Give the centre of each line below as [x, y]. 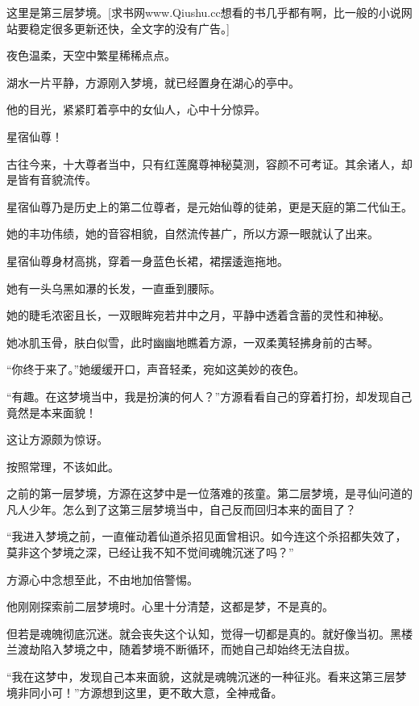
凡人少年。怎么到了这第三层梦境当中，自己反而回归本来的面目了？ [181, 509]
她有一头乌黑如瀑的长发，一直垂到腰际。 [114, 288]
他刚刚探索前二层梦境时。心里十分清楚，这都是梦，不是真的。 [170, 606]
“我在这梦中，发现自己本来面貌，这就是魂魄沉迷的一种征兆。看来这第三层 [201, 677]
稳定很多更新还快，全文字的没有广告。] [129, 28]
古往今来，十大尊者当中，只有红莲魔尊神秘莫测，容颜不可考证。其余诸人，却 [209, 163]
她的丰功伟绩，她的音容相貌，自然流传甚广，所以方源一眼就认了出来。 [193, 234]
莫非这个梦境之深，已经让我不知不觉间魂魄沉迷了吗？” [150, 552]
